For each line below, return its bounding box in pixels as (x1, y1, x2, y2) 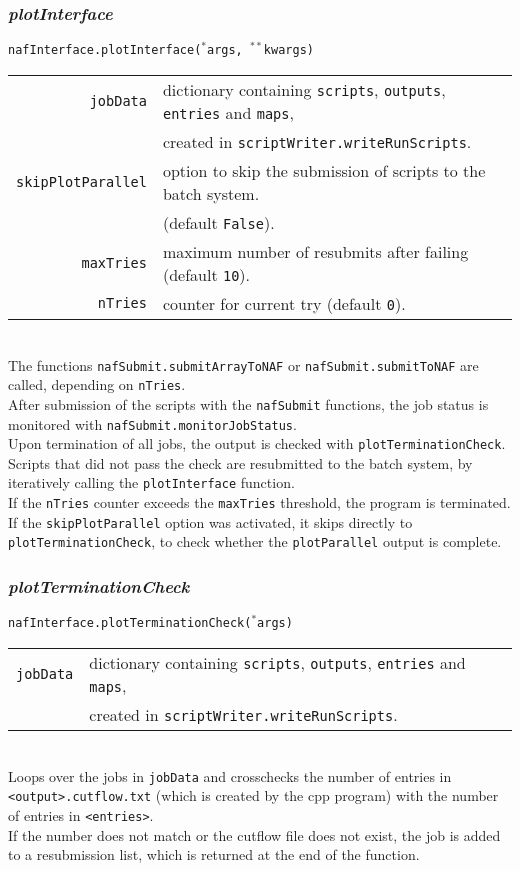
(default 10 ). (162, 262, 251, 286)
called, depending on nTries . (8, 374, 186, 395)
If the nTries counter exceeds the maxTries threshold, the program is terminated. (8, 492, 511, 513)
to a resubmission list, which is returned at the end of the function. (8, 844, 420, 865)
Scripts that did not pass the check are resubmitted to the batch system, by (8, 452, 473, 473)
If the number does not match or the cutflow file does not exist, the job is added (8, 824, 501, 845)
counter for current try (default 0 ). (162, 291, 406, 315)
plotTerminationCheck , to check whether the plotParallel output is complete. (8, 531, 502, 552)
